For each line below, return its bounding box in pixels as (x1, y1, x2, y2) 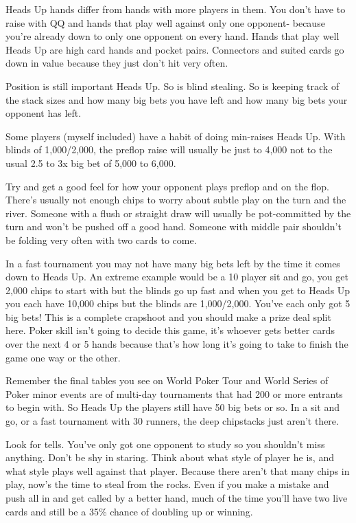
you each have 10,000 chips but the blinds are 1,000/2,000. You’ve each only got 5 (5, 296, 351, 311)
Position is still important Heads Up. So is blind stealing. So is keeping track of (5, 78, 340, 93)
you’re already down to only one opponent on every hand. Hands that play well (5, 29, 340, 43)
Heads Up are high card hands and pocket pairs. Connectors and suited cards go (5, 42, 344, 56)
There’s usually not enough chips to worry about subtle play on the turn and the (5, 192, 346, 207)
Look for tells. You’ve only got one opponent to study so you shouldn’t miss (5, 436, 325, 451)
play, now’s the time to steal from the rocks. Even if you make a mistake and (5, 477, 329, 491)
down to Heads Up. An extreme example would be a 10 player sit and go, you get (5, 269, 348, 284)
